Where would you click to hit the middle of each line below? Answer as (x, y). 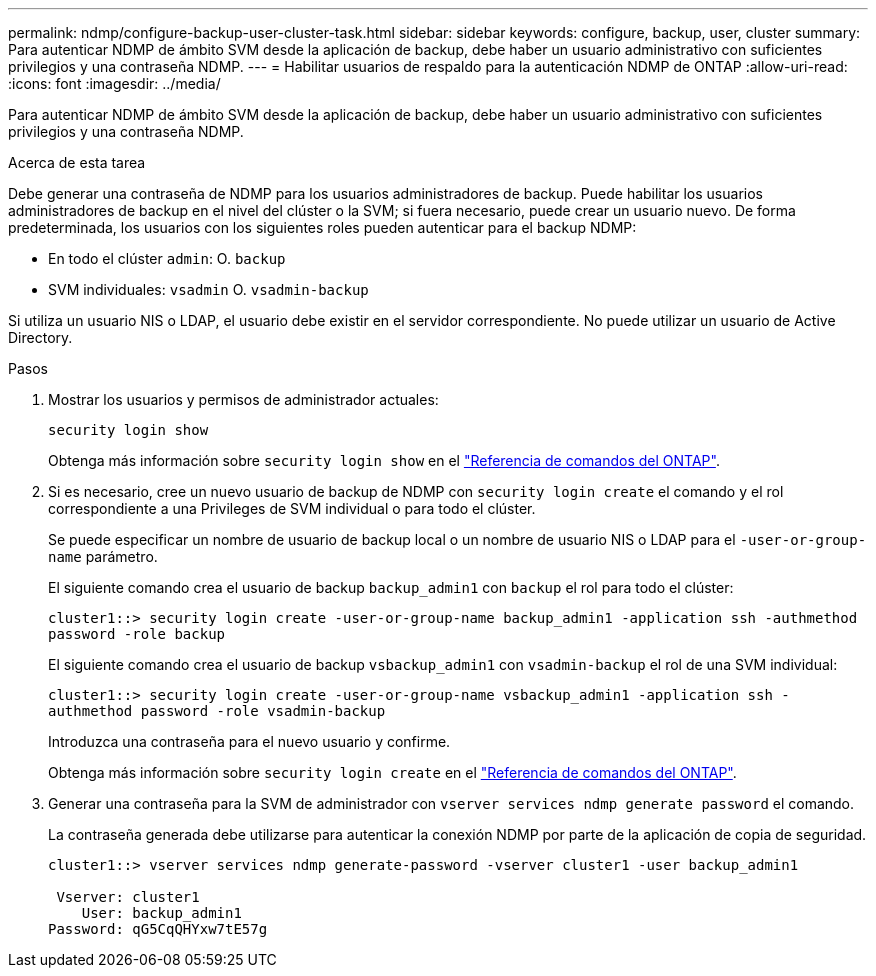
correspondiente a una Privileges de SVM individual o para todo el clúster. (292, 508)
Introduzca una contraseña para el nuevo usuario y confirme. (249, 741)
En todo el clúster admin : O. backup (167, 258)
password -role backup (137, 634)
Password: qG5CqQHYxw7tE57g (158, 929)
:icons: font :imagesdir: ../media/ (114, 83)
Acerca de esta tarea (77, 162)
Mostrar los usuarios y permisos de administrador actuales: (243, 399)
